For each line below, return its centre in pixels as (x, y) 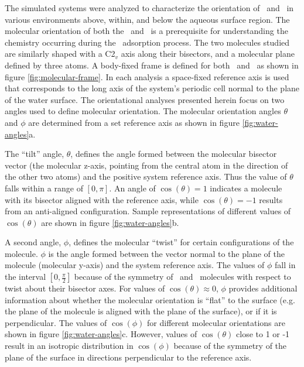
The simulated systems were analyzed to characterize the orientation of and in (149, 8)
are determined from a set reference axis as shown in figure (134, 122)
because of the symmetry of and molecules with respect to (182, 277)
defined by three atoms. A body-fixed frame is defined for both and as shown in (152, 65)
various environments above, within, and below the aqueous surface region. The (147, 19)
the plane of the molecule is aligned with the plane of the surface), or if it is (141, 311)
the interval (25, 277)
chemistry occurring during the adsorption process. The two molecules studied (147, 42)
